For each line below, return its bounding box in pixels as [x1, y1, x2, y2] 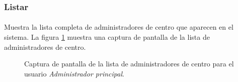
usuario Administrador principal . [24, 68, 124, 78]
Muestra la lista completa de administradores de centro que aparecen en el [4, 22, 233, 32]
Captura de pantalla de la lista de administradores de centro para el [24, 58, 234, 69]
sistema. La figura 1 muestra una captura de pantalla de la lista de [4, 32, 210, 42]
